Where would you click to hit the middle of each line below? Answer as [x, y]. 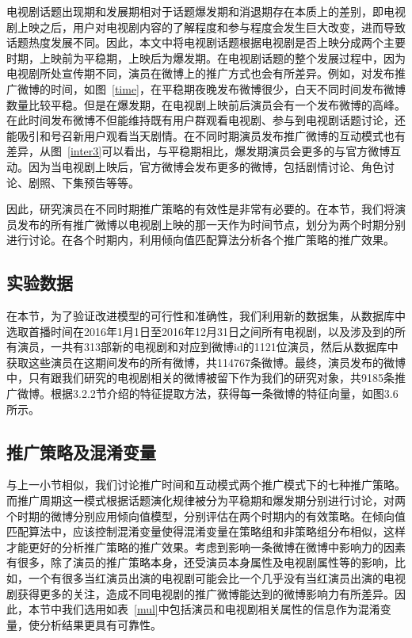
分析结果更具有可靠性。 [100, 624]
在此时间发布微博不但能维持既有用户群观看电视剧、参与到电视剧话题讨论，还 [206, 120]
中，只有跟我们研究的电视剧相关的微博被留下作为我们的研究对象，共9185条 [200, 378]
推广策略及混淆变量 [81, 451]
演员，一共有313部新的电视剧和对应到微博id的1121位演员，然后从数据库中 [208, 347]
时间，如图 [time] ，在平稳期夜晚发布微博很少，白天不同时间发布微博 [228, 88]
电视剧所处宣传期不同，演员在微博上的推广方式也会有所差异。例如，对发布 [200, 73]
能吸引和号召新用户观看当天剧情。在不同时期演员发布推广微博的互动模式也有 [206, 135]
